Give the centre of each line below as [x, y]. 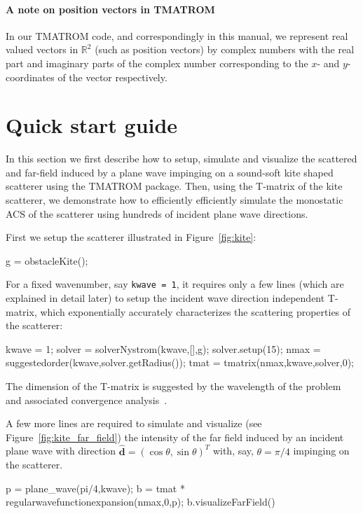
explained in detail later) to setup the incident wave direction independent [165, 298]
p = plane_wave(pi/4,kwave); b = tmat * [95, 488]
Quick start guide [92, 125]
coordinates [30, 77]
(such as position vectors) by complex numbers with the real [225, 49]
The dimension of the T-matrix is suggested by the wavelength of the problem [173, 386]
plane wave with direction [61, 451]
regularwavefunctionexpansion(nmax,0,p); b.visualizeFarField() [141, 502]
